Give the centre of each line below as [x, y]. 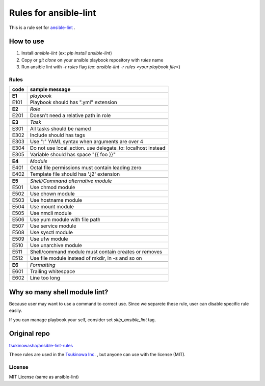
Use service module [53, 226]
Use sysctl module [52, 232]
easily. [15, 311]
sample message [50, 89]
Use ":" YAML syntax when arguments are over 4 [87, 141]
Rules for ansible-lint [53, 13]
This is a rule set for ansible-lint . [42, 28]
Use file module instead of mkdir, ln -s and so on [86, 258]
